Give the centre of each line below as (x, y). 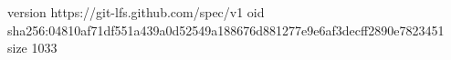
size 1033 (32, 48)
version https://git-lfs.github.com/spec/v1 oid (136, 12)
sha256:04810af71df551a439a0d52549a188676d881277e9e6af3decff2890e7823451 (226, 30)
